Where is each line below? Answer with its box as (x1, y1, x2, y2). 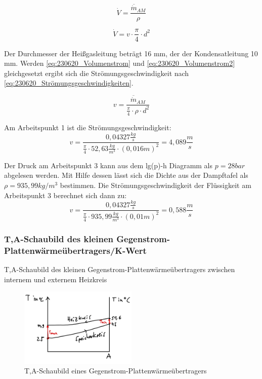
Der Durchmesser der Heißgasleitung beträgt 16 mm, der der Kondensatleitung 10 (4, 48, 258, 58)
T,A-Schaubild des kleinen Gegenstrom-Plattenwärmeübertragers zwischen (4, 264, 235, 275)
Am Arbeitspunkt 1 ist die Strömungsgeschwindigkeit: (4, 122, 171, 132)
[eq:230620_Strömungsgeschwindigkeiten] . (4, 78, 134, 88)
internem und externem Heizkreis (4, 274, 107, 284)
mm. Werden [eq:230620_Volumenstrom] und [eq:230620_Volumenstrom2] (4, 58, 235, 68)
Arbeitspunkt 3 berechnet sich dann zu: (4, 189, 127, 200)
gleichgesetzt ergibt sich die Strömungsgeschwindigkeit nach (4, 67, 189, 78)
